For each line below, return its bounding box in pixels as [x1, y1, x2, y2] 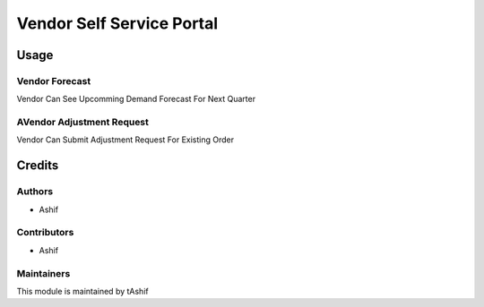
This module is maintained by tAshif [16, 286, 149, 296]
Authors [16, 185, 54, 198]
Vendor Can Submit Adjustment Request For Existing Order [16, 134, 235, 145]
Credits [16, 158, 59, 174]
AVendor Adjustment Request [16, 116, 150, 129]
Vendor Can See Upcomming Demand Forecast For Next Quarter [16, 94, 255, 105]
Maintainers [16, 267, 71, 279]
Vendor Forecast [16, 74, 91, 87]
